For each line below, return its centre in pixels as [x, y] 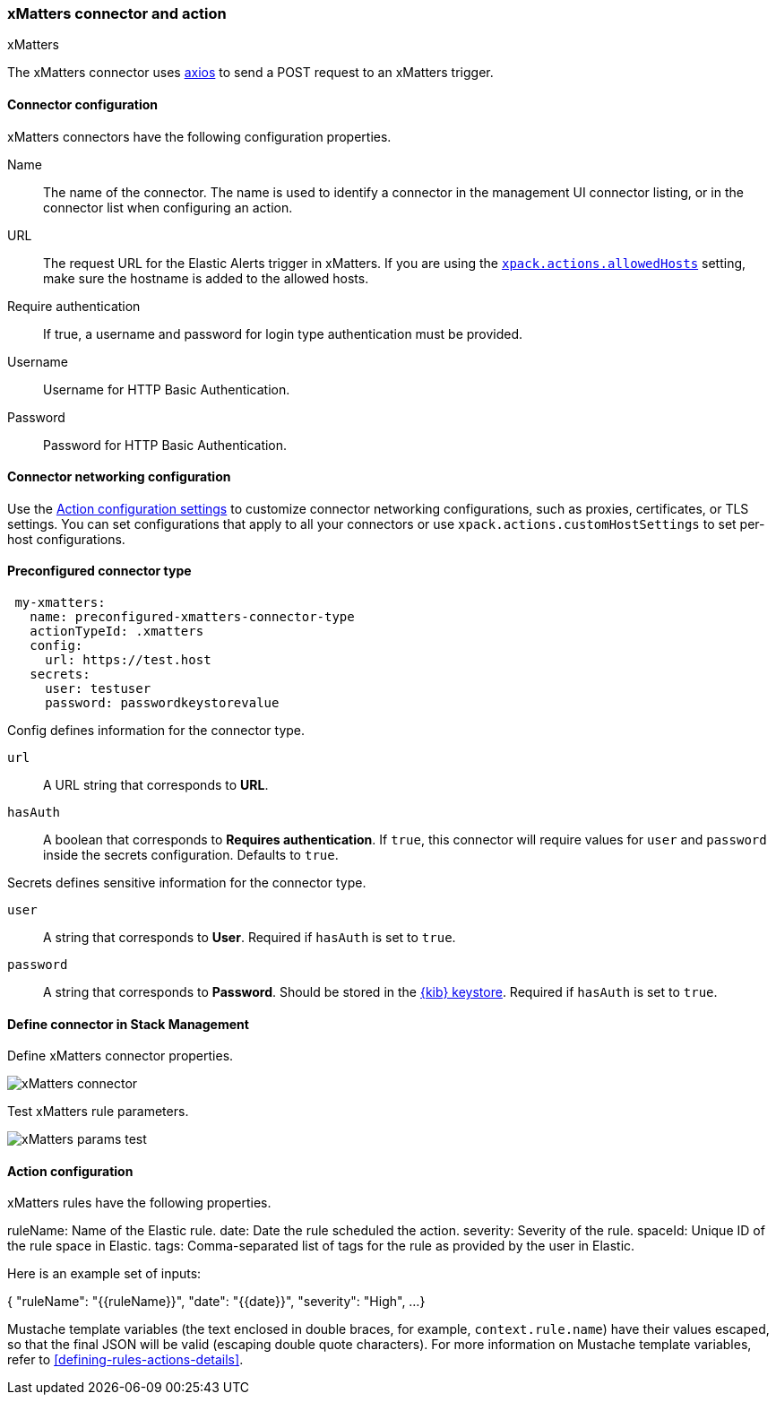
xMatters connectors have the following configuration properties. [199, 136]
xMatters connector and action [117, 13]
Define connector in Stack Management [128, 1024]
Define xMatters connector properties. [121, 1056]
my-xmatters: [60, 603]
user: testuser [98, 689]
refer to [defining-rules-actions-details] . [125, 1360]
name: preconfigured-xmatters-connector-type [192, 617]
